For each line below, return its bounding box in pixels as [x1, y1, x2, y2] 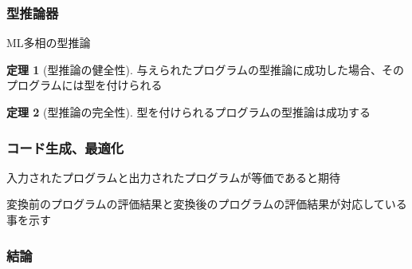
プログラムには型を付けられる [6, 77, 163, 93]
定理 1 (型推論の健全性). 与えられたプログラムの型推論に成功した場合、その [6, 61, 405, 77]
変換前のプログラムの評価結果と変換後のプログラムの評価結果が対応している [6, 196, 407, 212]
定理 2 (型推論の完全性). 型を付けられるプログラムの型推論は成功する [6, 104, 371, 120]
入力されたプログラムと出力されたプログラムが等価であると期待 [6, 168, 341, 185]
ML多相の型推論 [6, 34, 91, 51]
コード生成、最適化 [6, 137, 124, 157]
